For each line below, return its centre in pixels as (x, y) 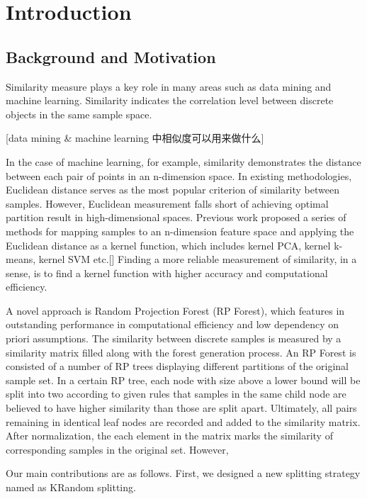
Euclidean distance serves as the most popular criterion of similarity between (173, 190)
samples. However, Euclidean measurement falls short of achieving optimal (167, 203)
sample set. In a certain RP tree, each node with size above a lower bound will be (183, 380)
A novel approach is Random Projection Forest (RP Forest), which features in (175, 310)
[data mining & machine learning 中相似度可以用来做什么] (135, 138)
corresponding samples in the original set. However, (117, 449)
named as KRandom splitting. (71, 487)
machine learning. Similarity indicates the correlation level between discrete (170, 100)
